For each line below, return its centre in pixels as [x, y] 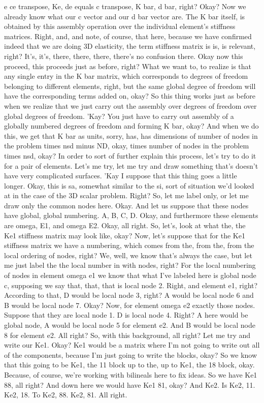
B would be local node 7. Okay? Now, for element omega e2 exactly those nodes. [130, 305]
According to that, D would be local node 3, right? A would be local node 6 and [129, 295]
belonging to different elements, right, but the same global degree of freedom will [130, 86]
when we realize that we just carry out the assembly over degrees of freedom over [130, 105]
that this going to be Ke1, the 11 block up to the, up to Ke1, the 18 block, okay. [129, 365]
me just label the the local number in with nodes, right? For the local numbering [130, 265]
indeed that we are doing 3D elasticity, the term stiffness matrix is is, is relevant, [130, 46]
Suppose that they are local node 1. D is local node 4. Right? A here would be [126, 315]
